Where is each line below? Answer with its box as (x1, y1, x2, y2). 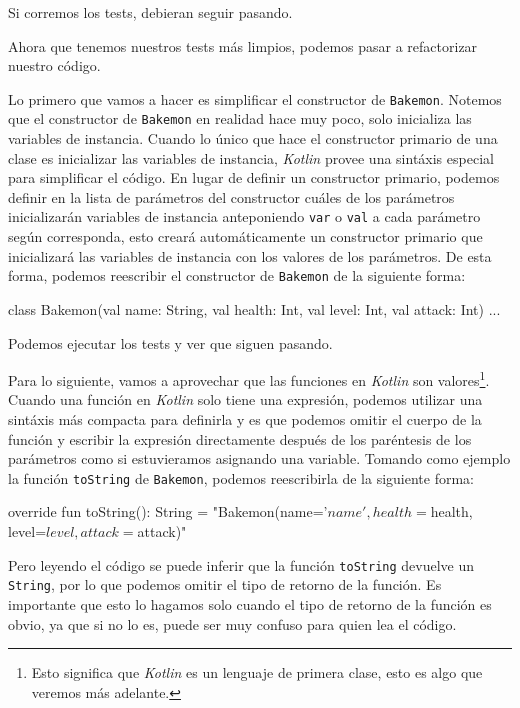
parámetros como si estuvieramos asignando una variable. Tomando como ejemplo (8, 448, 511, 469)
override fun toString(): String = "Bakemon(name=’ (8, 501, 328, 522)
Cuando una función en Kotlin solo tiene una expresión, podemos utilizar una (8, 389, 483, 410)
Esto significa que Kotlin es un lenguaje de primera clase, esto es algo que (31, 662, 483, 683)
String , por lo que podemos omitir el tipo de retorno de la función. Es (8, 574, 442, 595)
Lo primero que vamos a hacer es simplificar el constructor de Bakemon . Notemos (8, 88, 502, 109)
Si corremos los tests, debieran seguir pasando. (8, 2, 293, 22)
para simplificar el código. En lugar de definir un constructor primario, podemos (8, 167, 500, 188)
